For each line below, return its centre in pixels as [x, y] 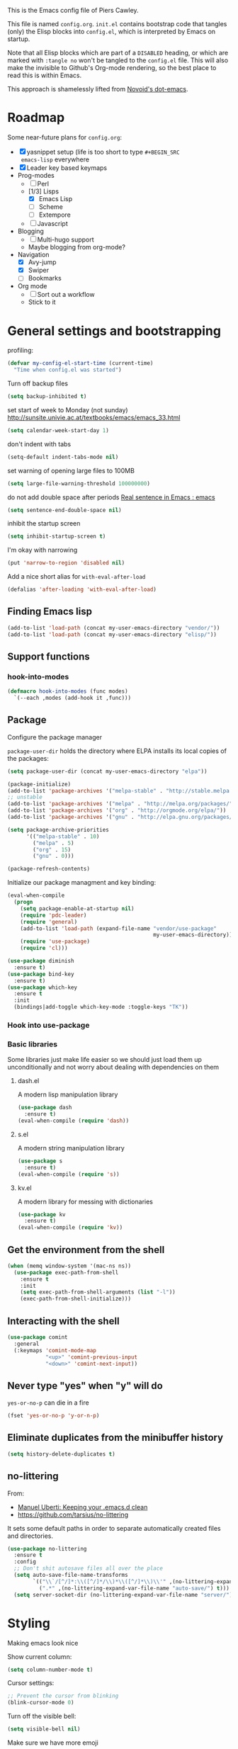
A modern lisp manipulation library [68, 1094]
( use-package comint [38, 1337]
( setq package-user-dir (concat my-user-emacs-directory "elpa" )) [107, 771]
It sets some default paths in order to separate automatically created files [114, 1528]
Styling [29, 1623]
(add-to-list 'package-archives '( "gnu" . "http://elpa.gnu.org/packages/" [121, 817]
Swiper [39, 270]
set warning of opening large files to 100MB [71, 470]
